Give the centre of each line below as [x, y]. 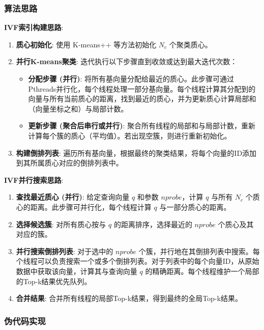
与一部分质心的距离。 [195, 207]
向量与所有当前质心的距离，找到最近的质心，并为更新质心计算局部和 [142, 99]
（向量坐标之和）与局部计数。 [78, 108]
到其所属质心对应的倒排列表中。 [69, 163]
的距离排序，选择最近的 [153, 224]
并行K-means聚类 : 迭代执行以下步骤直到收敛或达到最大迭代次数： [127, 61]
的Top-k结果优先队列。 [54, 281]
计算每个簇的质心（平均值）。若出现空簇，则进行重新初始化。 [130, 135]
